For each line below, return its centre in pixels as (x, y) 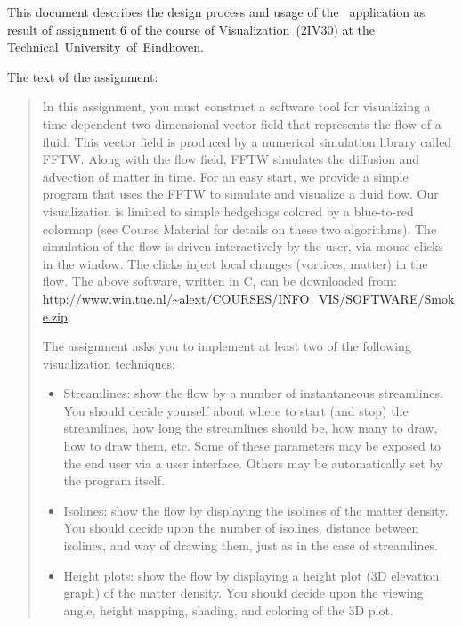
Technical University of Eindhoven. (105, 47)
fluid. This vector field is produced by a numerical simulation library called (247, 141)
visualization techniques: (109, 363)
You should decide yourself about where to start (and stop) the (236, 410)
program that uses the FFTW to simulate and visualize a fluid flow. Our (240, 194)
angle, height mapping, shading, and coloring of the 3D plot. (228, 610)
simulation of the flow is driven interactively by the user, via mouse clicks (243, 246)
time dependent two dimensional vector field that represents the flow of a (242, 123)
